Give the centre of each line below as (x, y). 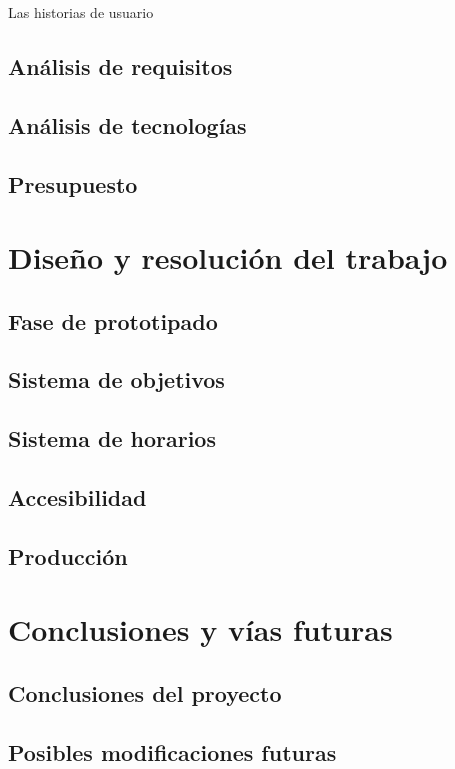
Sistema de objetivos (116, 379)
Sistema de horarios (112, 438)
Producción (68, 555)
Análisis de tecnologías (127, 124)
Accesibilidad (77, 497)
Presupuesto (73, 183)
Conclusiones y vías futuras (200, 629)
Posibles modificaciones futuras (172, 751)
